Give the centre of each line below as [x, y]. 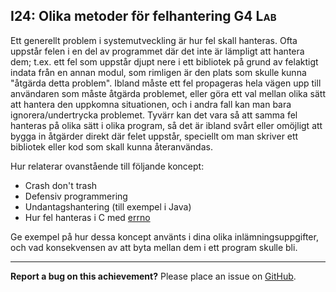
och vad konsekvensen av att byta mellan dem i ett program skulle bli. [154, 247]
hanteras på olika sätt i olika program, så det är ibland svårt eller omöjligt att [166, 125]
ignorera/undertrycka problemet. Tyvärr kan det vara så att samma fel [154, 115]
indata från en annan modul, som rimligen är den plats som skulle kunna [158, 72]
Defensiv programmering [76, 196]
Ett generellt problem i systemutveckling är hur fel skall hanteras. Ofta [154, 40]
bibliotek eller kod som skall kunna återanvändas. [111, 146]
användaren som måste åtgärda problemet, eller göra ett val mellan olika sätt [168, 93]
